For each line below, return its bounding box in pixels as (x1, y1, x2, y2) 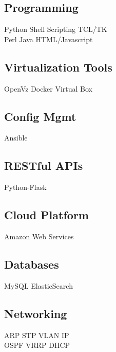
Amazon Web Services (4, 231, 74, 241)
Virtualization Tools (4, 59, 112, 75)
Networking (4, 305, 67, 321)
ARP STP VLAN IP (4, 329, 69, 340)
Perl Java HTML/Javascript (4, 33, 93, 44)
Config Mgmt (4, 108, 76, 124)
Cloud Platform (4, 207, 89, 223)
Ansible (4, 132, 28, 143)
